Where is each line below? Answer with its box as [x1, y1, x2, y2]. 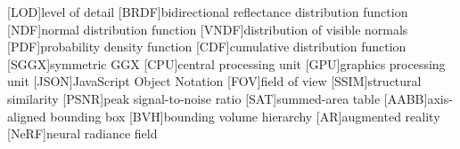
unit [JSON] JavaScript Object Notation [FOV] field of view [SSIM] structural [7, 72, 422, 90]
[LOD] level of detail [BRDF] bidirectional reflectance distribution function [7, 3, 408, 20]
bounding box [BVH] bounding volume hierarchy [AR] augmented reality [50, 106, 440, 125]
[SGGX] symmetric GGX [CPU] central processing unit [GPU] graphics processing [7, 54, 446, 73]
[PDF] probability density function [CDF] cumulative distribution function [7, 37, 407, 56]
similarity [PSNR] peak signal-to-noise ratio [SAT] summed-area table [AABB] [7, 89, 428, 107]
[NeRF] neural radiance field [7, 124, 158, 143]
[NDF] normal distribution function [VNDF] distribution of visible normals [7, 20, 408, 38]
